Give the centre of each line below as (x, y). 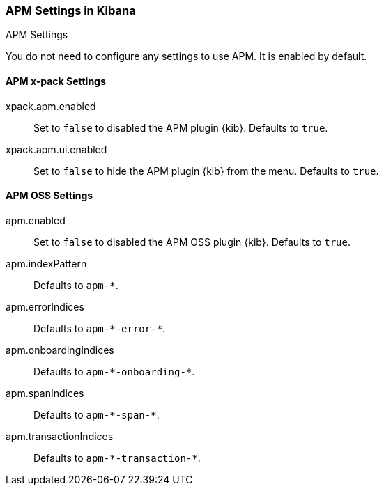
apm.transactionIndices (60, 436)
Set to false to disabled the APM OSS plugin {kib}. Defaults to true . (192, 242)
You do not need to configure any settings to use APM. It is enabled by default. (186, 56)
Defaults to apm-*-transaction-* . (117, 458)
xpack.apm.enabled (51, 106)
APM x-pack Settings (56, 81)
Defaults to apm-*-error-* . (100, 328)
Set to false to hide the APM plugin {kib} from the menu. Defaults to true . (206, 171)
